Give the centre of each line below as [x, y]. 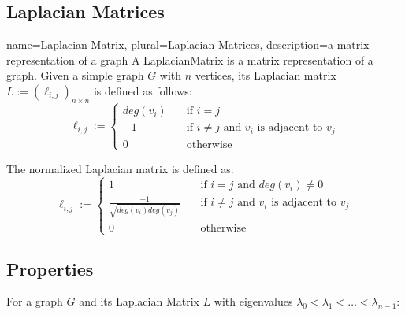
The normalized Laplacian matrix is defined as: [120, 168]
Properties [50, 268]
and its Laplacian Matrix [139, 301]
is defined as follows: [143, 90]
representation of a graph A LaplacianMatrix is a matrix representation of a [190, 59]
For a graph [35, 301]
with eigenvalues [253, 301]
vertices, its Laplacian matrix [266, 75]
